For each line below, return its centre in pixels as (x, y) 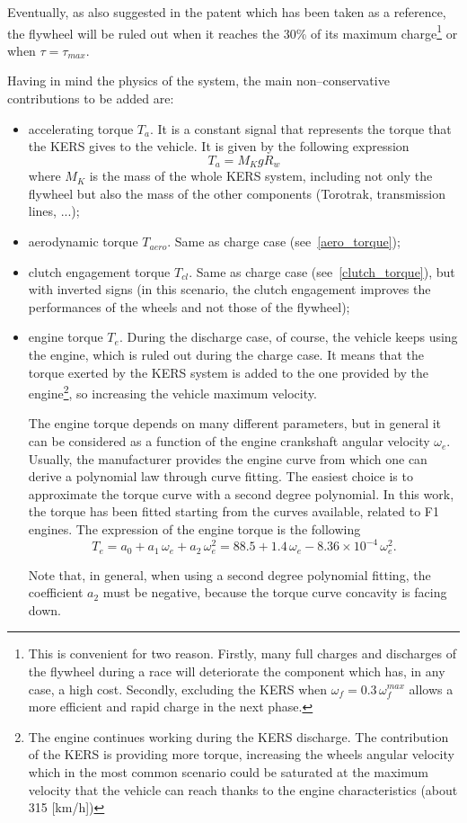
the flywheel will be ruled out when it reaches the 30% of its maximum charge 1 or (233, 31)
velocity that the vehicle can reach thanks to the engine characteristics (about (243, 789)
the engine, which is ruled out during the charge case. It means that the (226, 355)
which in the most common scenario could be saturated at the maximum (228, 771)
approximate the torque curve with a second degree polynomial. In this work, (241, 493)
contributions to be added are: (91, 98)
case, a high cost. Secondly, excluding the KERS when (178, 689)
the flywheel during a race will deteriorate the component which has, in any (237, 671)
